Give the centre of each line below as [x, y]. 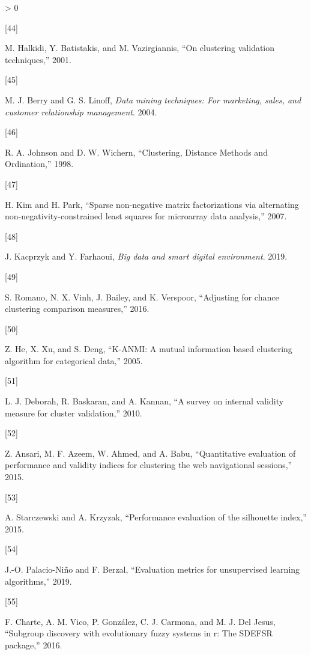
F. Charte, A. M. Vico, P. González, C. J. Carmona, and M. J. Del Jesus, [140, 621]
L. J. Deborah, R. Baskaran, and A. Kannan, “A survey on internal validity [144, 401]
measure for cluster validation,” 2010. [74, 413]
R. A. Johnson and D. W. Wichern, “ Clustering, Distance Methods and [136, 152]
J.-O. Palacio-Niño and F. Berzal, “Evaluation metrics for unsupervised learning [152, 569]
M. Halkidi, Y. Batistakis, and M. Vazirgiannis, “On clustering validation [140, 48]
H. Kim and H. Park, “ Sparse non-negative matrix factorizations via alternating [152, 204]
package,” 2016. [34, 644]
